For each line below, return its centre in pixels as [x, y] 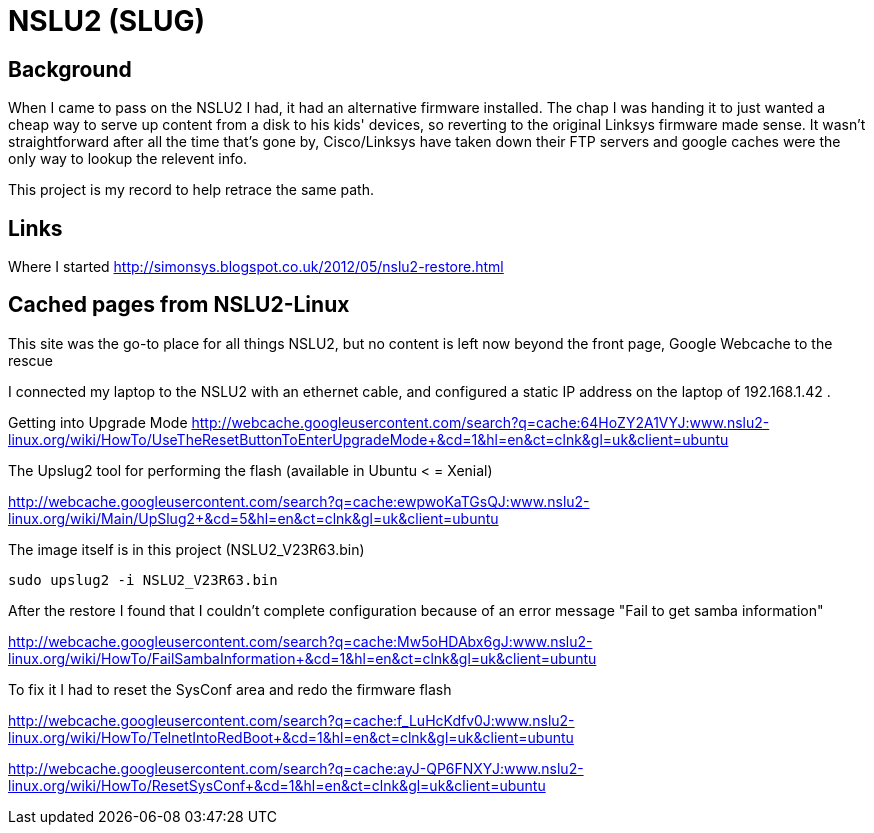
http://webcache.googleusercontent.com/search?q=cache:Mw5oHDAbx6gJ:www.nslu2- [300, 641]
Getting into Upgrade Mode [98, 422]
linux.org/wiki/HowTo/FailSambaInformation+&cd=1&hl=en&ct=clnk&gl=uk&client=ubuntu [302, 658]
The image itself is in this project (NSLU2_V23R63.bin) [186, 549]
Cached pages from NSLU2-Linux [179, 305]
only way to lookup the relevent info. [128, 159]
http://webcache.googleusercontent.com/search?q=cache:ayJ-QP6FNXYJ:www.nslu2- [296, 768]
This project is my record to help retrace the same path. [191, 190]
